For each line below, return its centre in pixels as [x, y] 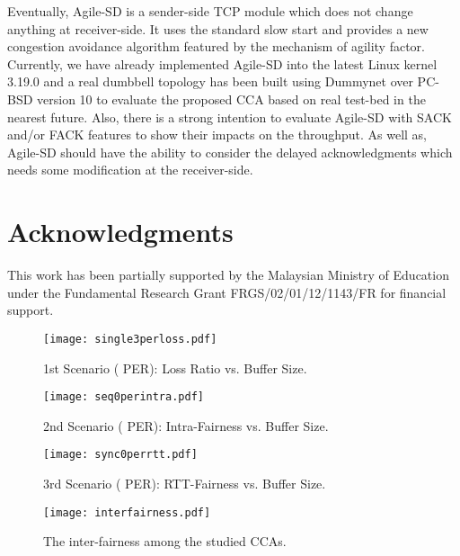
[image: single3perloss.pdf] [130, 339]
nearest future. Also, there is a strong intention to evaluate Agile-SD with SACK [230, 117]
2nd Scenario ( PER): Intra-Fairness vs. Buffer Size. [186, 425]
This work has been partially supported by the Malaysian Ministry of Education [228, 275]
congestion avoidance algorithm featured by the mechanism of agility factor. [216, 46]
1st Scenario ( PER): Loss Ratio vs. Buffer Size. [175, 368]
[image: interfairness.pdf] [127, 512]
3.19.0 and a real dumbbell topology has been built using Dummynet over [210, 81]
